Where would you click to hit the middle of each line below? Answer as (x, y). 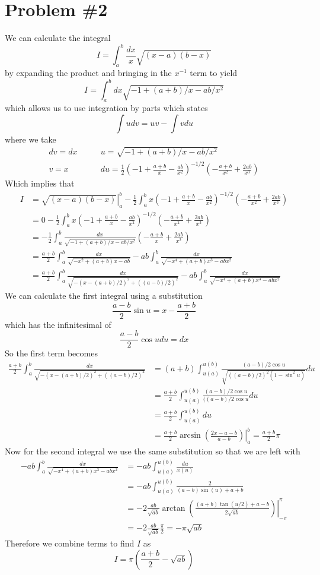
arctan (174, 508)
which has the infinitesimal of (58, 324)
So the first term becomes (51, 353)
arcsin (190, 436)
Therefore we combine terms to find (70, 543)
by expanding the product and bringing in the (88, 73)
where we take (31, 139)
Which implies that (40, 183)
